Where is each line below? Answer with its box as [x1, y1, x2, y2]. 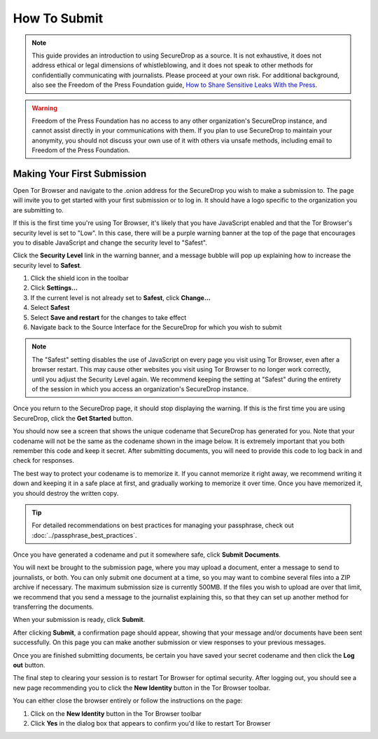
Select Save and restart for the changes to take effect [30, 313, 187, 322]
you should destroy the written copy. [13, 489, 119, 497]
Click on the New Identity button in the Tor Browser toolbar [30, 709, 202, 718]
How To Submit [13, 11, 104, 26]
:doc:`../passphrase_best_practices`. [31, 531, 137, 539]
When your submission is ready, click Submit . [13, 616, 146, 624]
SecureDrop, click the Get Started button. [13, 414, 134, 422]
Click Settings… [30, 284, 78, 292]
